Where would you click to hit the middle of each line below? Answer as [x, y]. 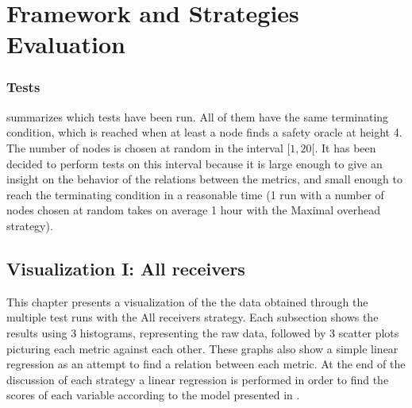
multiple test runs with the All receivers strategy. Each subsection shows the [193, 317]
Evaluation [66, 44]
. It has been [345, 147]
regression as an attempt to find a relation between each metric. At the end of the [206, 364]
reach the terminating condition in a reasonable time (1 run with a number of [195, 194]
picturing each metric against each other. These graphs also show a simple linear [202, 348]
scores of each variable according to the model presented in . [153, 395]
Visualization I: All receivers [126, 268]
